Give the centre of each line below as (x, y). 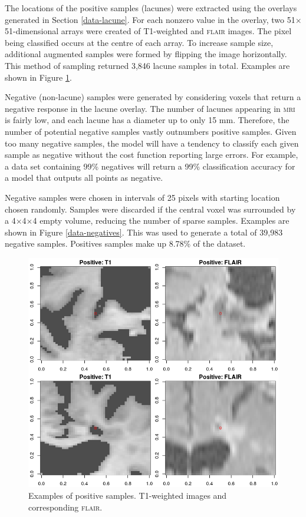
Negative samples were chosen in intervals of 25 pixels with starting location (142, 197)
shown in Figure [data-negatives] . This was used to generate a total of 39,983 (144, 232)
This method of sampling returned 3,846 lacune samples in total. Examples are (147, 65)
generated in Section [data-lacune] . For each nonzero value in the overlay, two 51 (150, 19)
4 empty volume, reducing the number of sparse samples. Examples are (161, 221)
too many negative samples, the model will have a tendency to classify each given (152, 143)
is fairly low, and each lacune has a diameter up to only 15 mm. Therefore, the (147, 120)
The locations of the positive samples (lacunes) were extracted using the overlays (151, 8)
